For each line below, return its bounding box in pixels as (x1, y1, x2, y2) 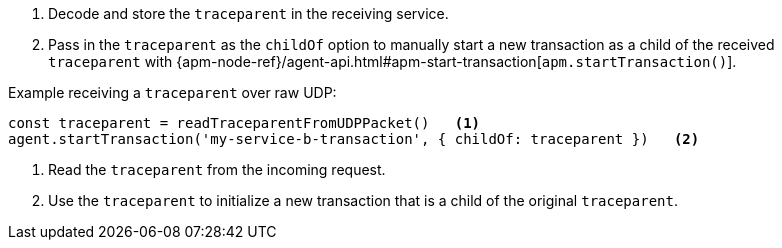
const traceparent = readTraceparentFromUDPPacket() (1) (8, 115, 481, 131)
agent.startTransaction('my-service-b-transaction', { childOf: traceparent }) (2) (8, 131, 700, 147)
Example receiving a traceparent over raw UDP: (8, 84, 337, 101)
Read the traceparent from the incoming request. (48, 161, 386, 178)
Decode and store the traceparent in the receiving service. (48, 5, 449, 22)
